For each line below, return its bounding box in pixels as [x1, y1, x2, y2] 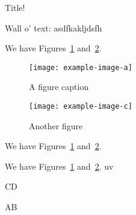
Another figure [29, 119, 83, 132]
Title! [5, 1, 25, 13]
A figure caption [29, 80, 89, 93]
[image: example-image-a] [29, 63, 132, 72]
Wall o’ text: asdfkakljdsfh [5, 21, 102, 34]
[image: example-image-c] [29, 102, 132, 111]
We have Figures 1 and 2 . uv [5, 159, 114, 172]
